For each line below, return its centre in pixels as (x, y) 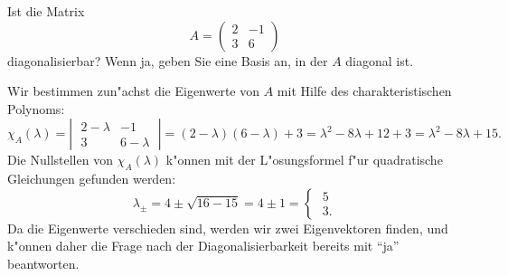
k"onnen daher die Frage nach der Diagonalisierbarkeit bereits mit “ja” (203, 246)
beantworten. (43, 263)
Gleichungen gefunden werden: (92, 179)
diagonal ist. (380, 60)
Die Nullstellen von (60, 160)
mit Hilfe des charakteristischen (364, 91)
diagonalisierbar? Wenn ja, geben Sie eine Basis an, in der (168, 60)
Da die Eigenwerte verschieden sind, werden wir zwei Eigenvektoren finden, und (228, 228)
